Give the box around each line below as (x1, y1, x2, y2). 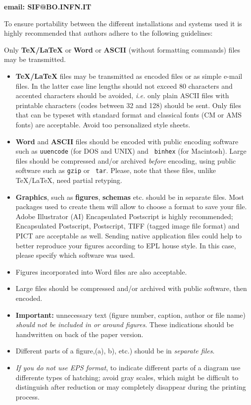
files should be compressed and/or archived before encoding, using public (15, 155, 236, 166)
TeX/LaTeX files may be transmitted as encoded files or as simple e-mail (15, 70, 243, 81)
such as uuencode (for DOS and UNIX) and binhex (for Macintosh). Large (15, 146, 247, 156)
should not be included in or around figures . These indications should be (15, 319, 234, 330)
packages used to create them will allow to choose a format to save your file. (15, 201, 247, 212)
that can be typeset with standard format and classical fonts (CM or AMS (15, 110, 242, 120)
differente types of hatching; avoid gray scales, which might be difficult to (15, 372, 239, 382)
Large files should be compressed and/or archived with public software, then (15, 283, 247, 293)
